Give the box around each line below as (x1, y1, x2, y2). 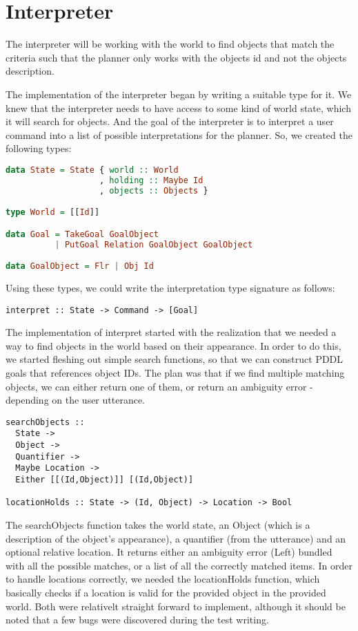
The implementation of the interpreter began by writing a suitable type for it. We (6, 86, 352, 101)
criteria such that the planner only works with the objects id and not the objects (6, 50, 347, 64)
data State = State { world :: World (6, 164, 179, 175)
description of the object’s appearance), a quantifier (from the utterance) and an (6, 531, 346, 545)
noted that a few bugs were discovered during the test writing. (6, 612, 269, 627)
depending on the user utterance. (6, 393, 146, 407)
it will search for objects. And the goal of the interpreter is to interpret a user (6, 114, 334, 129)
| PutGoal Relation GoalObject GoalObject (54, 239, 253, 249)
